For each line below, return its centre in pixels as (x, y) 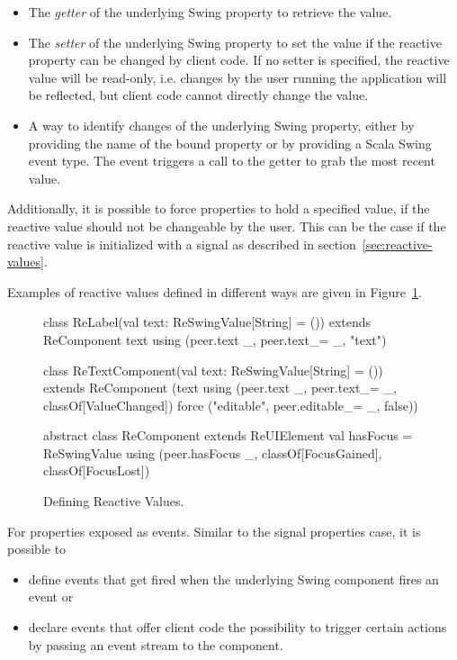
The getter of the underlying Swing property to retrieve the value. (210, 12)
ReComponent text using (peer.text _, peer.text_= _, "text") (215, 339)
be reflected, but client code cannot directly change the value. (198, 95)
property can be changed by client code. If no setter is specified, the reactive (239, 60)
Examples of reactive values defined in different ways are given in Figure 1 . (215, 291)
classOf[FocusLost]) (97, 470)
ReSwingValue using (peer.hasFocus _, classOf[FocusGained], (213, 452)
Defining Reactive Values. (114, 501)
